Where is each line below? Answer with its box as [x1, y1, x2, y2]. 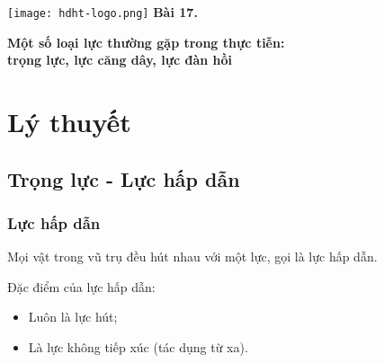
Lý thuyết [7, 103, 131, 140]
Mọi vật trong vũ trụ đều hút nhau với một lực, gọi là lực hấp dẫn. [7, 247, 378, 266]
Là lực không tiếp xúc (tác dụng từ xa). [28, 338, 248, 356]
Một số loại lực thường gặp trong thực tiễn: [7, 32, 285, 51]
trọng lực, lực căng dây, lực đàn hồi [7, 50, 233, 69]
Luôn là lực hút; [28, 307, 118, 326]
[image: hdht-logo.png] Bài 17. [7, 3, 198, 21]
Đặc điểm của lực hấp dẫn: [7, 277, 156, 296]
